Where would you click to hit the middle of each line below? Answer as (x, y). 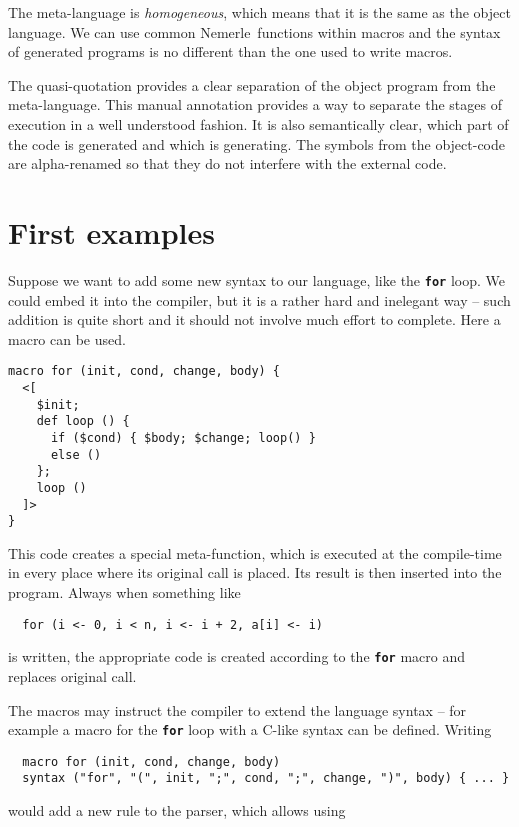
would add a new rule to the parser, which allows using (177, 810)
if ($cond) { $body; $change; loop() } (183, 437)
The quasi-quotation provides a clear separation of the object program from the (252, 84)
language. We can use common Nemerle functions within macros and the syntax (254, 31)
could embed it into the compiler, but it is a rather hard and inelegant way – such (259, 299)
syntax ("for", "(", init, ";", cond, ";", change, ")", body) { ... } (266, 778)
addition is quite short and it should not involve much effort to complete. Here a (254, 319)
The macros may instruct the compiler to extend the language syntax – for (237, 709)
